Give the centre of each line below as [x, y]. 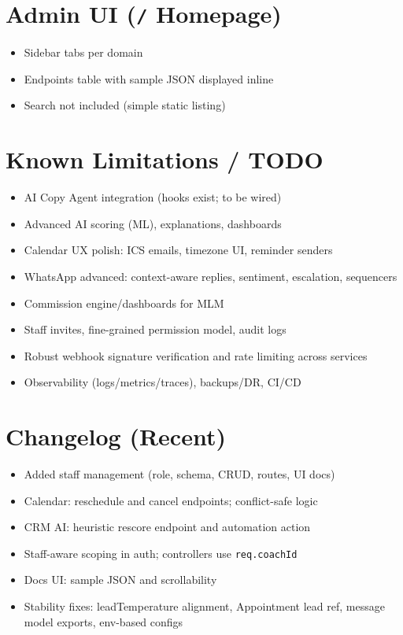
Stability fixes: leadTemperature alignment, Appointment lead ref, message [204, 606]
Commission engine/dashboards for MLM [124, 303]
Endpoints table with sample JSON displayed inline [149, 78]
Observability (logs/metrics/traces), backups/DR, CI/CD [163, 382]
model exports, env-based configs [104, 621]
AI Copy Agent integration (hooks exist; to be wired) [153, 197]
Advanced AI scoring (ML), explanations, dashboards [153, 223]
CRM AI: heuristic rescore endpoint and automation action [167, 527]
